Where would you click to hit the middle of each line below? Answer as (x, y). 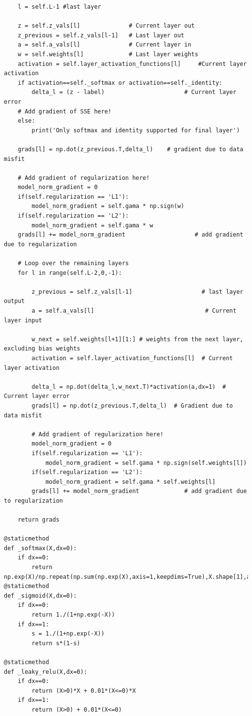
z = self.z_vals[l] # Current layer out (106, 26)
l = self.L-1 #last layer (59, 7)
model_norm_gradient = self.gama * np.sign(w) (108, 206)
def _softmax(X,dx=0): (40, 548)
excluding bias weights (42, 349)
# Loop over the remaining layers (73, 263)
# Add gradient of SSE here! (64, 111)
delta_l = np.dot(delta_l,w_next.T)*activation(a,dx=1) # (129, 387)
